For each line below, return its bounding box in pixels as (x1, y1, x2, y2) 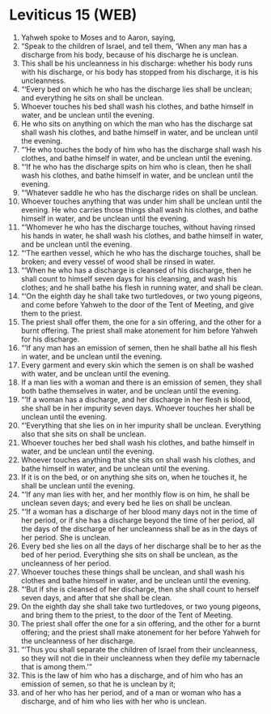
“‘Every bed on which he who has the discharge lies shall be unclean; (20, 84, 253, 94)
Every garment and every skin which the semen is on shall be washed (20, 359, 254, 370)
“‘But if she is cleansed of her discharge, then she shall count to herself (20, 584, 260, 594)
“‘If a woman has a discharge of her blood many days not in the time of (20, 506, 258, 516)
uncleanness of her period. (20, 558, 112, 568)
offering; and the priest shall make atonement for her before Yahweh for (20, 627, 261, 637)
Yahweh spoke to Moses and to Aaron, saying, (20, 32, 176, 42)
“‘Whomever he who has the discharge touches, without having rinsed (20, 222, 256, 232)
